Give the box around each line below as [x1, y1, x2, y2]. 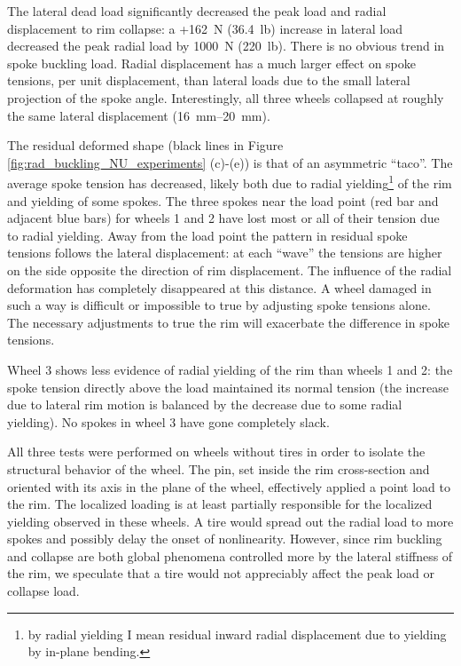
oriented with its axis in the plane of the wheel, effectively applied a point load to [7, 477, 450, 496]
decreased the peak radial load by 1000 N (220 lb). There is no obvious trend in [7, 36, 445, 55]
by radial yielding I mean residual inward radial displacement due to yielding [27, 624, 447, 643]
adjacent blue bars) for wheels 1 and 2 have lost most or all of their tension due [7, 209, 440, 227]
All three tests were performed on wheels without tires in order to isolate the [7, 442, 426, 461]
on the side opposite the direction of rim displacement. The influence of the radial [7, 260, 452, 279]
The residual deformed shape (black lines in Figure [7, 136, 284, 155]
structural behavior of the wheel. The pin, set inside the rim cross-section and [7, 459, 430, 478]
